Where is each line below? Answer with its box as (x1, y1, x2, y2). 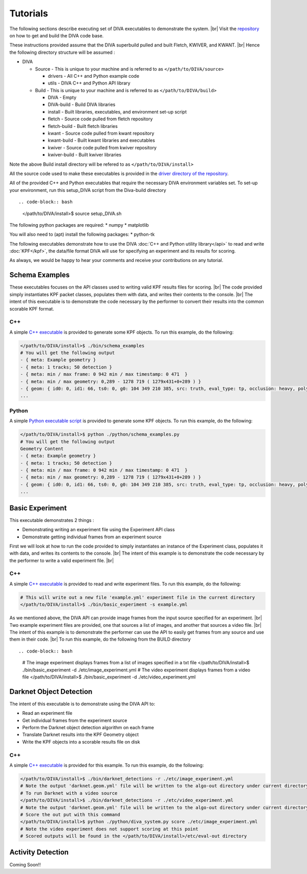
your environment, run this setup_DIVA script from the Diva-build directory (9, 187, 166, 193)
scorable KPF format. (9, 305, 54, 312)
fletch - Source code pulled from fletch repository (48, 116, 153, 122)
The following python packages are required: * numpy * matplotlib (9, 222, 149, 228)
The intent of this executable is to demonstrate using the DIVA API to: (9, 701, 156, 707)
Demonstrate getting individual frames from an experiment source (22, 534, 162, 540)
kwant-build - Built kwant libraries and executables (48, 137, 156, 143)
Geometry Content (20, 446, 64, 451)
